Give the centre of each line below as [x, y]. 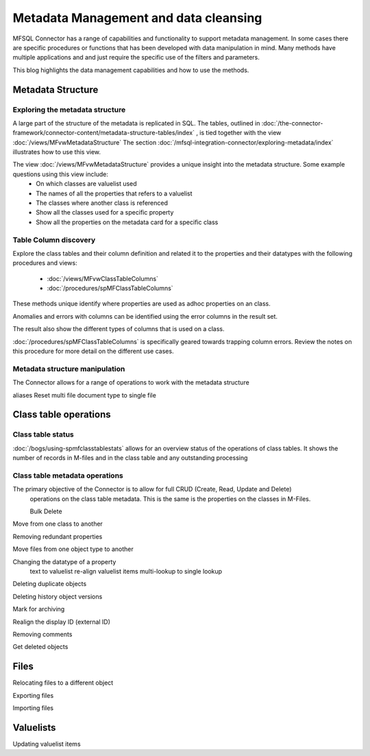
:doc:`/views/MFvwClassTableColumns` [103, 278]
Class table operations [62, 415]
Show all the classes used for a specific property [105, 212]
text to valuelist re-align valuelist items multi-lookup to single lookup [126, 571]
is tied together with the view [241, 133]
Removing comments [42, 634]
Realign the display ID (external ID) [62, 622]
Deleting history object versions [58, 596]
